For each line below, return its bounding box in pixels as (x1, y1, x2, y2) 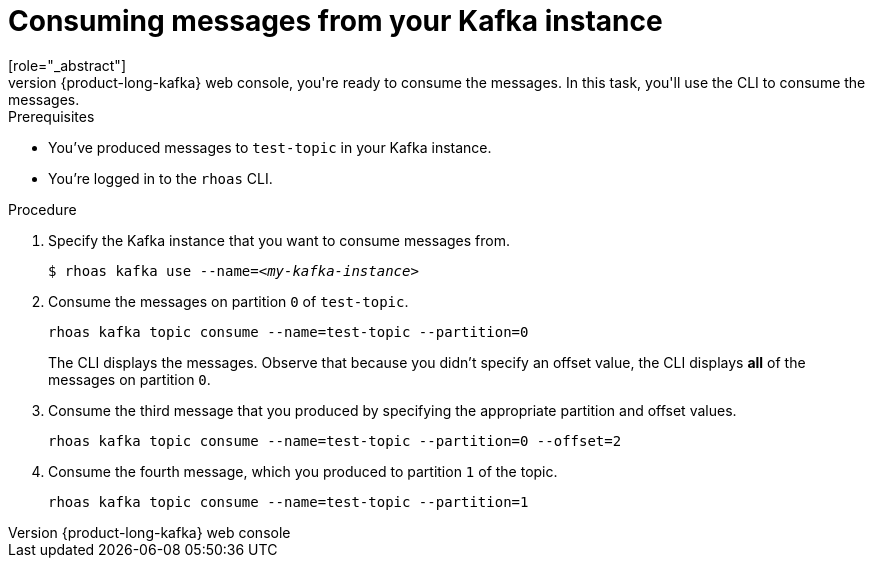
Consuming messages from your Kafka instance (8, 4, 663, 38)
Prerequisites (8, 107, 95, 125)
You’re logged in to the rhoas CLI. (48, 169, 273, 187)
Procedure (8, 200, 77, 218)
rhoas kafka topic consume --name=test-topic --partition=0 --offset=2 (48, 432, 622, 449)
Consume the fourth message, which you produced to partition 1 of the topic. (48, 462, 558, 480)
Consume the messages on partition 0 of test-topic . (48, 292, 409, 310)
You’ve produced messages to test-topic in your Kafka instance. (48, 138, 492, 156)
